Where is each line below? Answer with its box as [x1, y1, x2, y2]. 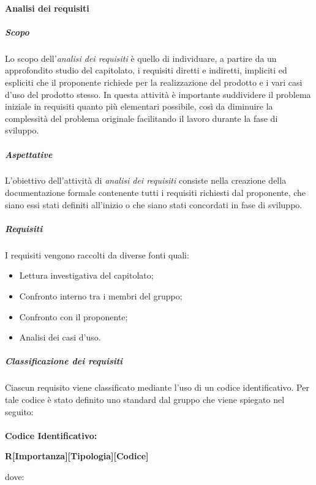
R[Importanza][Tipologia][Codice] [5, 449, 149, 462]
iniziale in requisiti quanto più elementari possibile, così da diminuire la [5, 100, 273, 113]
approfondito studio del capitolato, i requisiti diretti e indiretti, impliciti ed [5, 64, 287, 77]
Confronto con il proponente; [19, 310, 128, 323]
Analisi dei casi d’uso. [19, 331, 101, 344]
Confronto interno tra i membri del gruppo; [19, 290, 182, 302]
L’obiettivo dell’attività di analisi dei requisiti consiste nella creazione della [5, 174, 287, 187]
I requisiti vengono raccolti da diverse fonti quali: [5, 248, 189, 261]
